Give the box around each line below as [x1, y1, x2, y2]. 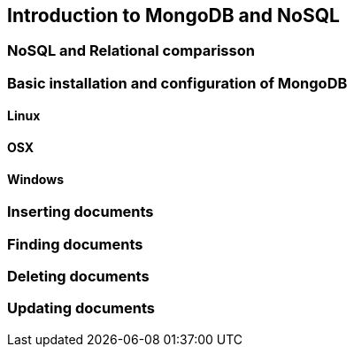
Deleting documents [7, 266, 150, 285]
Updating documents [7, 299, 155, 318]
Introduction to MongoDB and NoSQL [7, 4, 340, 27]
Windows [7, 171, 64, 187]
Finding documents [7, 235, 143, 253]
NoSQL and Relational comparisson [7, 42, 255, 60]
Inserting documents [7, 203, 154, 221]
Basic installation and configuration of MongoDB [7, 73, 348, 92]
